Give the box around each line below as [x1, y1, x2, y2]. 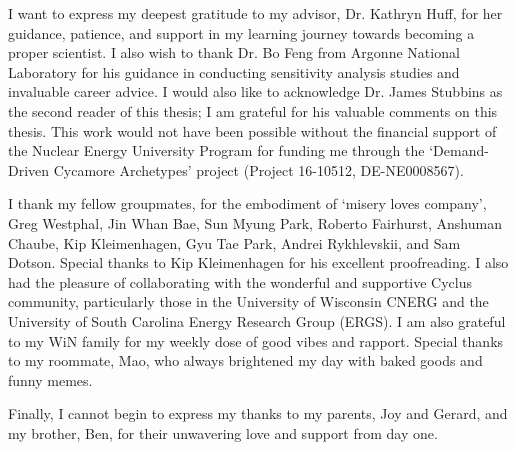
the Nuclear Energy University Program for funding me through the [8, 140, 425, 161]
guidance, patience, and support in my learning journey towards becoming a [8, 22, 475, 43]
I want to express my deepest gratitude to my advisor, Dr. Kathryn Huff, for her [8, 3, 503, 23]
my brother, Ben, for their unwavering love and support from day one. [8, 422, 438, 443]
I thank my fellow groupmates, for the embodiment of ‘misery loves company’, [8, 193, 487, 214]
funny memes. [8, 369, 93, 390]
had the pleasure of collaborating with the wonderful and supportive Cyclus [8, 271, 473, 292]
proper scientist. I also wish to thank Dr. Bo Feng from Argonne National [8, 42, 460, 63]
